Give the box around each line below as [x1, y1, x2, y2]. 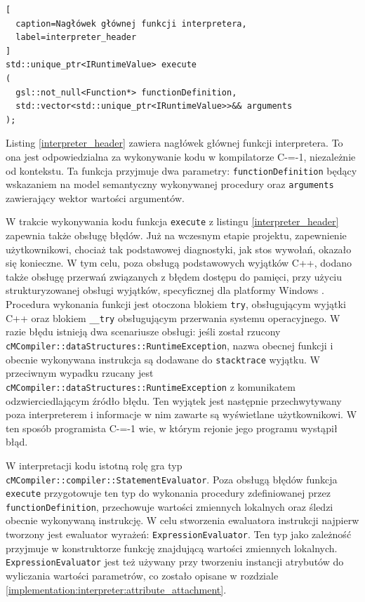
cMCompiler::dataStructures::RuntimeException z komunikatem [6, 379, 296, 394]
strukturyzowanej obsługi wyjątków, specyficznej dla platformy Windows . [6, 283, 324, 297]
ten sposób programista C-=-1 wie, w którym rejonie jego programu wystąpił [6, 420, 338, 435]
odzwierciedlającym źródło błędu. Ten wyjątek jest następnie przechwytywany [6, 393, 342, 408]
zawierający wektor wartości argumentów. [6, 190, 185, 205]
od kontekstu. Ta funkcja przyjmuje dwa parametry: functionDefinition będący [6, 163, 357, 178]
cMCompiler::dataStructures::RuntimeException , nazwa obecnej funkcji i [6, 337, 333, 352]
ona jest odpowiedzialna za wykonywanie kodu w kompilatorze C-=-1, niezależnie [6, 149, 356, 163]
